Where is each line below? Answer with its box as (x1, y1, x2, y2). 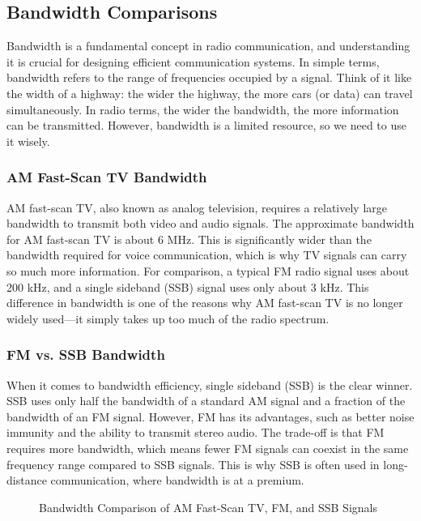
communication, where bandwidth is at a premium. (50, 472, 304, 489)
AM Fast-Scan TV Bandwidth (6, 167, 207, 187)
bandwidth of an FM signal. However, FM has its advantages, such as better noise (6, 408, 415, 425)
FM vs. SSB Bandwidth (6, 344, 165, 365)
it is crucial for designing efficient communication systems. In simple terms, (6, 53, 380, 70)
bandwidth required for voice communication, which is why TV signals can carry (6, 246, 407, 263)
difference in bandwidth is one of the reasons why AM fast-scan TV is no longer (6, 294, 403, 311)
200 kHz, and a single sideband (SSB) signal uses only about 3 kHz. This (6, 278, 369, 295)
